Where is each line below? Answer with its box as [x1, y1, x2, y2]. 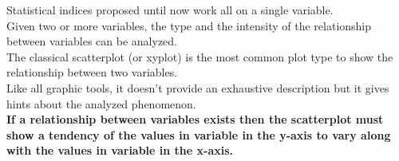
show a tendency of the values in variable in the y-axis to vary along [6, 126, 391, 143]
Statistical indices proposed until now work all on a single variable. [6, 2, 334, 18]
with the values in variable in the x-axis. [6, 142, 234, 159]
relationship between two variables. [6, 64, 178, 80]
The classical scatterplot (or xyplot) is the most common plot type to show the [6, 48, 393, 65]
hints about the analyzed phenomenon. [6, 95, 196, 112]
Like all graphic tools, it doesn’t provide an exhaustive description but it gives [6, 79, 389, 96]
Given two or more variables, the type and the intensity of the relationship [6, 17, 372, 33]
